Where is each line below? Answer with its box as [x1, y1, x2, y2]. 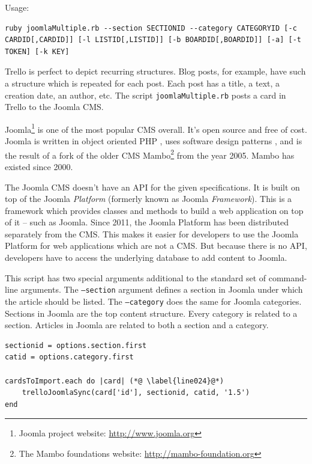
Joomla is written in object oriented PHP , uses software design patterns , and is [5, 135, 302, 147]
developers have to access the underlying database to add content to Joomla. [5, 251, 287, 264]
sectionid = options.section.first [5, 341, 147, 350]
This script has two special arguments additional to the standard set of [5, 271, 266, 284]
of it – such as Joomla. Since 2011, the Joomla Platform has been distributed [5, 216, 289, 228]
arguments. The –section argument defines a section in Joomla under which [20, 283, 303, 296]
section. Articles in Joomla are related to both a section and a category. [5, 319, 269, 331]
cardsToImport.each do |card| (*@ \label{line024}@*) [5, 376, 224, 385]
